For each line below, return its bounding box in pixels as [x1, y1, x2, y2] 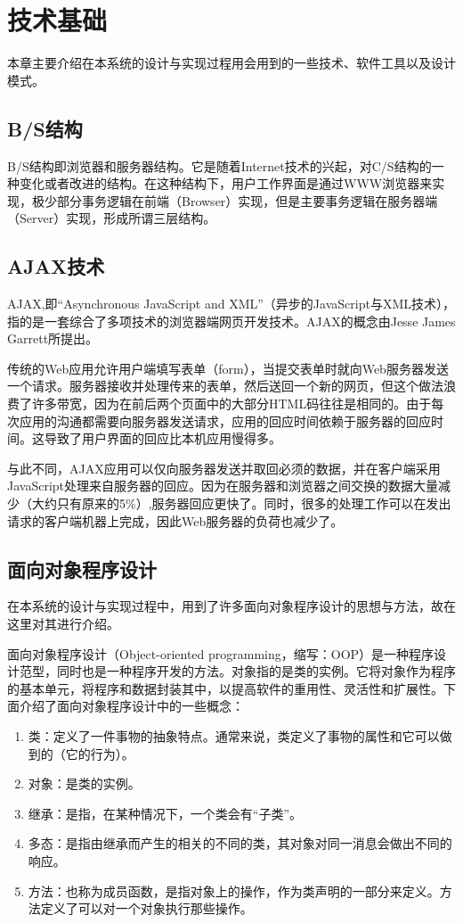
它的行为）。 [65, 744, 134, 762]
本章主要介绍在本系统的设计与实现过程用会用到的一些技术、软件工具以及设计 [7, 54, 456, 72]
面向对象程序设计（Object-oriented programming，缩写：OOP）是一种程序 [7, 644, 435, 663]
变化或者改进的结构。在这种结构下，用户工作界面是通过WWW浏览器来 [19, 174, 433, 193]
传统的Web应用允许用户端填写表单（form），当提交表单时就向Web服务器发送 [7, 358, 449, 377]
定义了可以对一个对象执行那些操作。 [40, 899, 253, 918]
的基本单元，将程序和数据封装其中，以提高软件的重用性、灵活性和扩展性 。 [7, 679, 443, 697]
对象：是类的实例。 [28, 774, 141, 793]
